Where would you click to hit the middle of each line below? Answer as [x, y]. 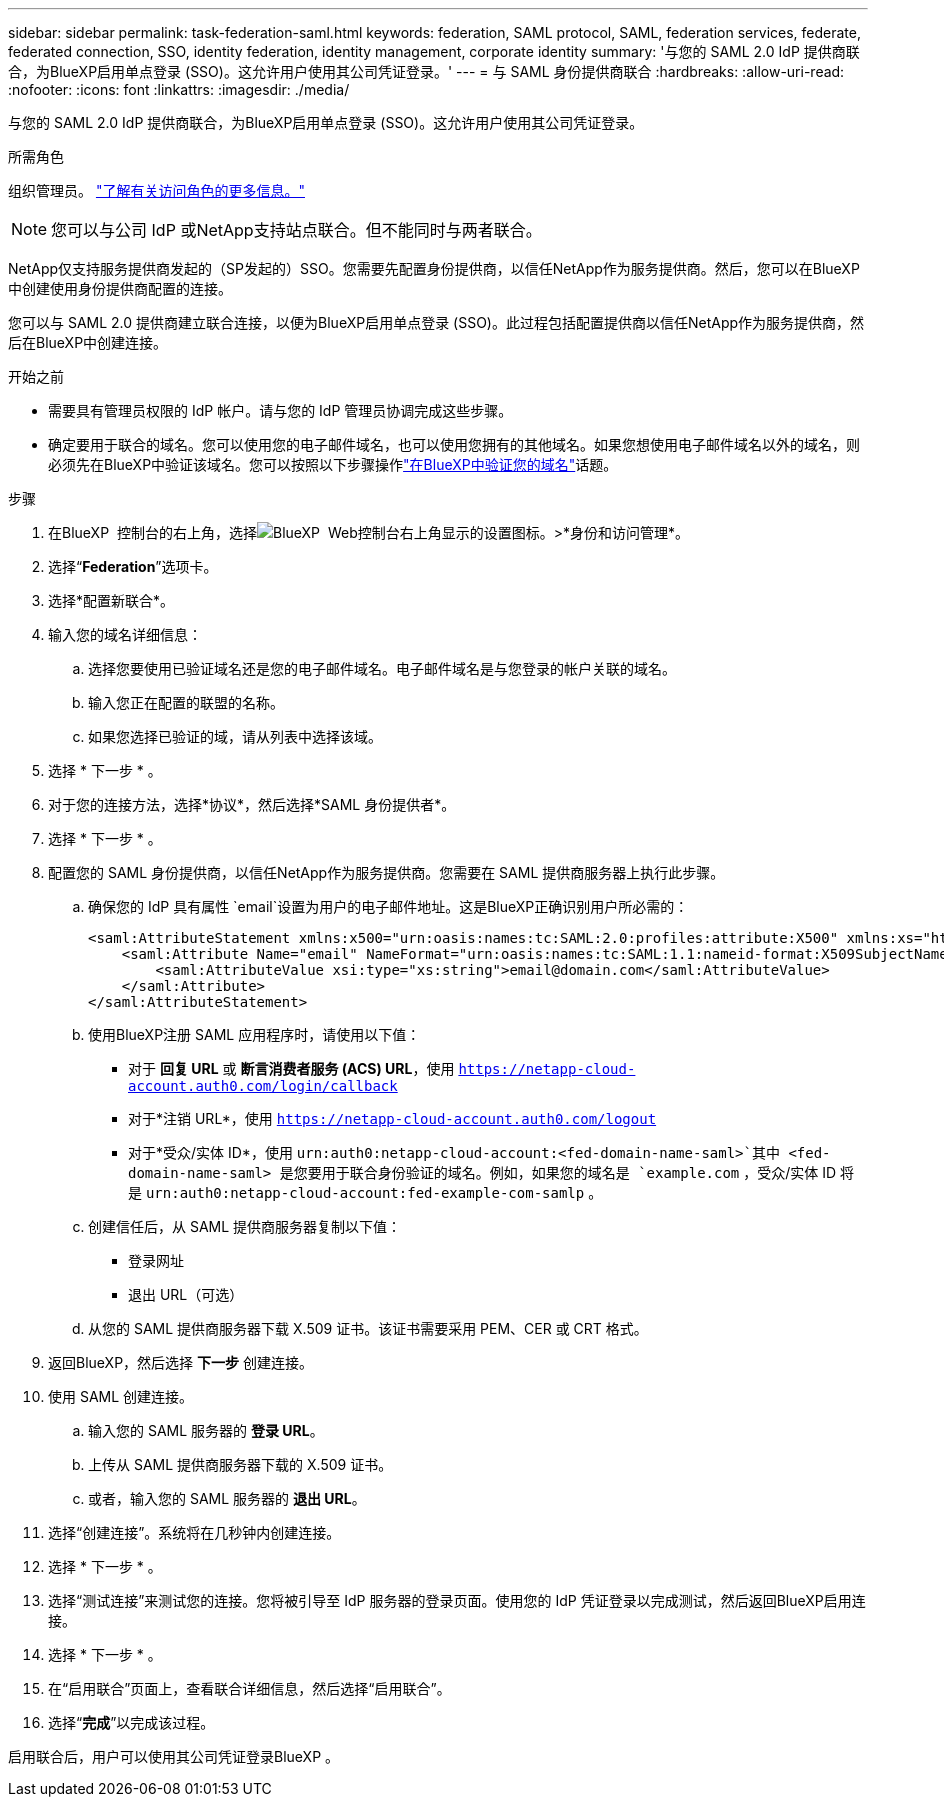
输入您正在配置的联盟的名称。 [186, 702]
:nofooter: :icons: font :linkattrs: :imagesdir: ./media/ [179, 89]
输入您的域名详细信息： [125, 634]
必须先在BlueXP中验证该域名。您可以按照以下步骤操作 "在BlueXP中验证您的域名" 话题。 [333, 464]
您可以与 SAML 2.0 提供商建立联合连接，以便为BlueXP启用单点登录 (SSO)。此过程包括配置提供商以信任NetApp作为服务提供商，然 [436, 322]
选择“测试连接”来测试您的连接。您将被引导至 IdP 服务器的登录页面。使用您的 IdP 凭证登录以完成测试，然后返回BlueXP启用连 [457, 1600]
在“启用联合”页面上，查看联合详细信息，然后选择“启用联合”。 [249, 1688]
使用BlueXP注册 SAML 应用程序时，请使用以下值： [254, 1034]
